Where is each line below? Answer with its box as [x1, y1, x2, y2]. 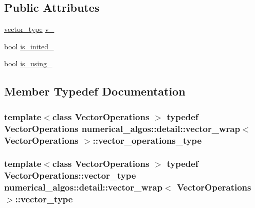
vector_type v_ [4, 24, 54, 34]
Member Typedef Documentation [4, 83, 186, 99]
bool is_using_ [4, 58, 52, 69]
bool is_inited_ [4, 41, 54, 51]
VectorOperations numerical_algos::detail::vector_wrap [4, 122, 240, 135]
